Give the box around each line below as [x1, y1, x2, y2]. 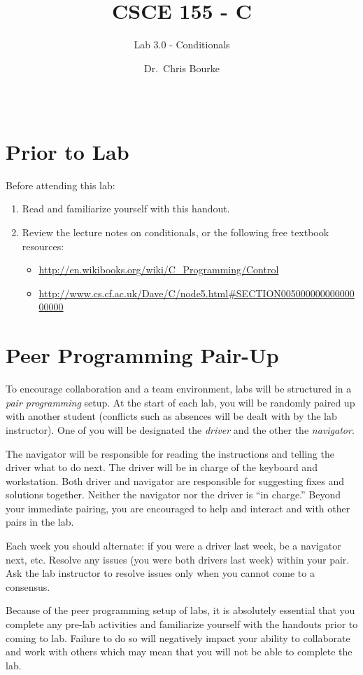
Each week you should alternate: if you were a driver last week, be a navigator [6, 538, 341, 553]
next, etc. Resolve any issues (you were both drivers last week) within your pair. [6, 552, 350, 566]
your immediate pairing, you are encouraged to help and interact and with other [6, 500, 350, 515]
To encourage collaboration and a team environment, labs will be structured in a [6, 381, 352, 396]
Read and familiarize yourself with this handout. [22, 201, 230, 216]
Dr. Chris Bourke [144, 60, 220, 75]
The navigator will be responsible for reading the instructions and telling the [6, 446, 334, 461]
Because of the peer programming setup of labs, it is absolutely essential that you [6, 603, 355, 618]
